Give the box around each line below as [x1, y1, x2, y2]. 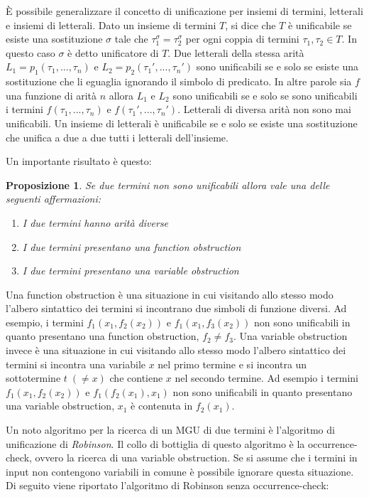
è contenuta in [131, 398, 193, 413]
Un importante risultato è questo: [6, 154, 152, 169]
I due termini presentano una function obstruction [22, 239, 241, 254]
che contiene [109, 370, 163, 385]
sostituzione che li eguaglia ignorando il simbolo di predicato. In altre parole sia [6, 74, 352, 89]
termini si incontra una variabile [6, 356, 145, 371]
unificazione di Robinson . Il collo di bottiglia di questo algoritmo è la [6, 436, 305, 451]
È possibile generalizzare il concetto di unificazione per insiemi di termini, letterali [6, 4, 363, 18]
